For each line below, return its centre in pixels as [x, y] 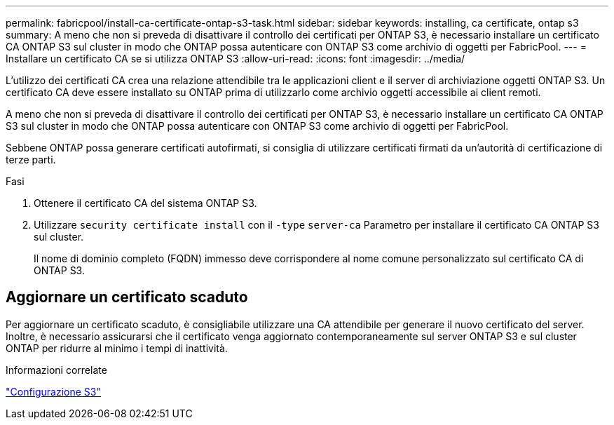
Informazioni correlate [56, 370]
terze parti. [31, 160]
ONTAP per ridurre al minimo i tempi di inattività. [117, 348]
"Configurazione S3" [54, 391]
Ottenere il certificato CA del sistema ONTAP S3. [145, 203]
